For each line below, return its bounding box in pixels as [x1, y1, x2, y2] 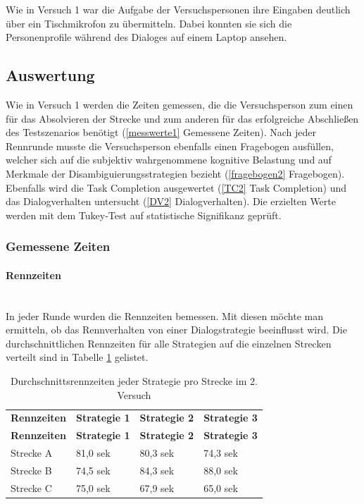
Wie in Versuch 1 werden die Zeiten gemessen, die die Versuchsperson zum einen [6, 97, 353, 111]
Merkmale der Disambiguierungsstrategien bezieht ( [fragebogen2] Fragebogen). [6, 166, 345, 180]
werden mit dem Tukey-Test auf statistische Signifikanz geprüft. [6, 207, 282, 222]
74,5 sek [75, 462, 111, 477]
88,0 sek [203, 462, 238, 477]
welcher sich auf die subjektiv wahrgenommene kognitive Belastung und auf [6, 152, 332, 167]
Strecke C [11, 480, 52, 495]
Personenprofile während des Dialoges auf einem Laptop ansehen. [6, 30, 287, 44]
